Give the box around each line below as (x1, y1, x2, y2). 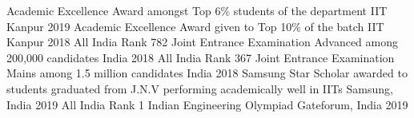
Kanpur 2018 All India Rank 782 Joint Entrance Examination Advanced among (6, 33, 398, 50)
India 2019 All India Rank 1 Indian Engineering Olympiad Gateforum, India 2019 (6, 96, 408, 112)
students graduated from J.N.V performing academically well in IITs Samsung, (6, 80, 393, 96)
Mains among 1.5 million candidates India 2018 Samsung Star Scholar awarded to (6, 65, 408, 81)
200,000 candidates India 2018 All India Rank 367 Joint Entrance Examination (6, 49, 395, 65)
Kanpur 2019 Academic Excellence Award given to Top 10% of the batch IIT (6, 18, 384, 34)
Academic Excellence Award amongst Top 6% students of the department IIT (6, 2, 388, 18)
